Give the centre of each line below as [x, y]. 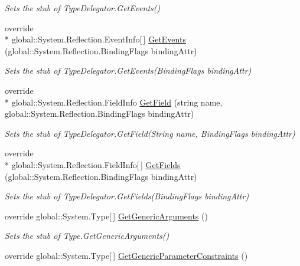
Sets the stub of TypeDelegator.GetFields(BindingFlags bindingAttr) [127, 196]
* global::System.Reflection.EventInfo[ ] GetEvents [95, 39]
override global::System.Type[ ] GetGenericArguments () [106, 216]
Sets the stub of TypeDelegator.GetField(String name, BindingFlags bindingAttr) [150, 133]
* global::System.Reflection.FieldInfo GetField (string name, [114, 102]
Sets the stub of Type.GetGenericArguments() [87, 236]
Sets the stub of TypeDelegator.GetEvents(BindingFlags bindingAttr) [128, 70]
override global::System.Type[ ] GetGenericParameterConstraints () [126, 255]
